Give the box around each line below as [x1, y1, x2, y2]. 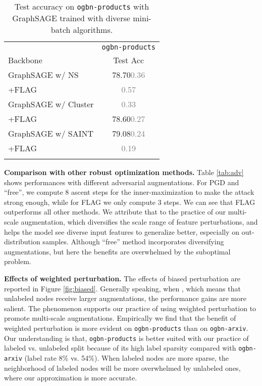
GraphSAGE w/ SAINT [8, 127, 93, 139]
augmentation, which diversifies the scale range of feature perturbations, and [21, 216, 258, 227]
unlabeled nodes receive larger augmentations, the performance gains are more [4, 293, 246, 304]
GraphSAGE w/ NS [8, 69, 79, 80]
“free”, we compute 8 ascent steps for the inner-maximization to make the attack [4, 187, 254, 197]
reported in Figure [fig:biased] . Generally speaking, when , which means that [4, 283, 241, 293]
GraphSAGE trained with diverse [12, 12, 130, 24]
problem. [4, 256, 31, 267]
